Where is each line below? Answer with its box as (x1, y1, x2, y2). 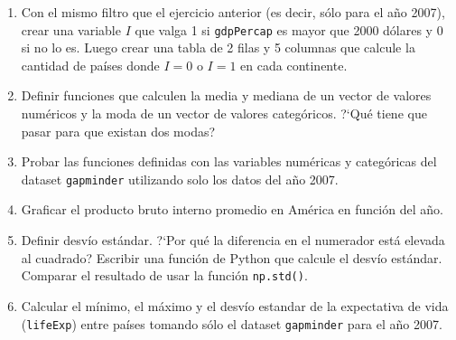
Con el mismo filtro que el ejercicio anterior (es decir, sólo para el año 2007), (21, 3, 445, 21)
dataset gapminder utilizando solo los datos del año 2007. (21, 169, 339, 188)
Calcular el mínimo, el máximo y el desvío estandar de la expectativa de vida (21, 296, 449, 315)
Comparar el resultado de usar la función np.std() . (21, 266, 308, 285)
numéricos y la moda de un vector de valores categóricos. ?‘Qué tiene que (21, 104, 427, 123)
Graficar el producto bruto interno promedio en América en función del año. (21, 200, 443, 219)
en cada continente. (240, 55, 348, 74)
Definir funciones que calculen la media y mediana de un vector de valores (21, 86, 432, 105)
